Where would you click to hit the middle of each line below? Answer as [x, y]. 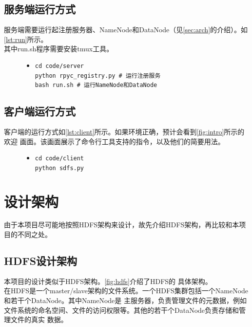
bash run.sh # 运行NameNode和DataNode [96, 85]
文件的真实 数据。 [39, 319]
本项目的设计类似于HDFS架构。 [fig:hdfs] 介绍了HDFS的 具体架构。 [108, 281]
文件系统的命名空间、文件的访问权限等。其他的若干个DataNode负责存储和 [122, 310]
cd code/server [59, 66]
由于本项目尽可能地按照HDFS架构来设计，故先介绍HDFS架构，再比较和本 [122, 225]
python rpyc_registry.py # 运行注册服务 [98, 76]
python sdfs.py [59, 168]
